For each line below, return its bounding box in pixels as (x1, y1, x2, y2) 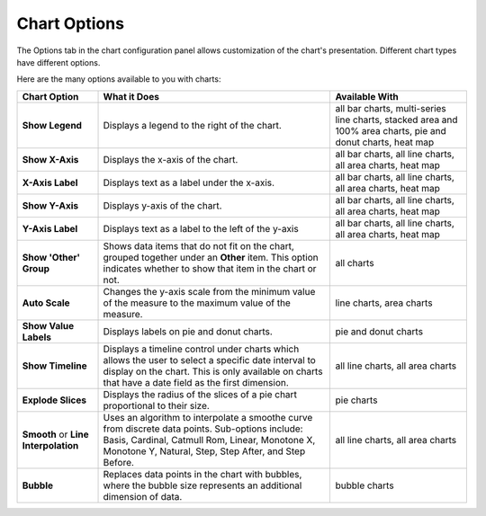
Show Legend (22, 119, 83, 131)
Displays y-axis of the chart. (103, 199, 222, 211)
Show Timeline (22, 360, 87, 372)
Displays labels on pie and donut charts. (103, 325, 274, 337)
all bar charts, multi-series (335, 102, 447, 114)
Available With (335, 90, 400, 102)
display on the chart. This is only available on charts (103, 365, 323, 378)
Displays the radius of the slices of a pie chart (103, 387, 297, 400)
